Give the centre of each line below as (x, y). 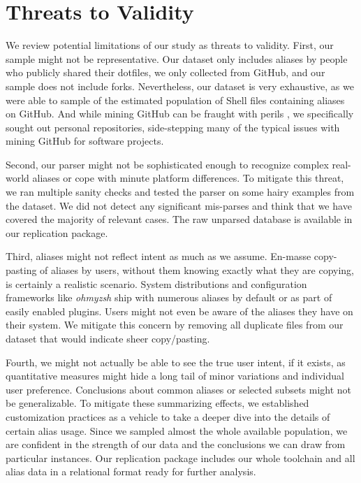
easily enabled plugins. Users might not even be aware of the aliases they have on (179, 311)
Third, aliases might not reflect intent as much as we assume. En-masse (159, 256)
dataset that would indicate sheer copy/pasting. (108, 338)
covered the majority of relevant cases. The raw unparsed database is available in (179, 219)
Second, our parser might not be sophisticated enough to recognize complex (167, 164)
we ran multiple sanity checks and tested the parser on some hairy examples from (180, 192)
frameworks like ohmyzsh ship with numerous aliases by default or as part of (169, 297)
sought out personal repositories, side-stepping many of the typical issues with (173, 127)
